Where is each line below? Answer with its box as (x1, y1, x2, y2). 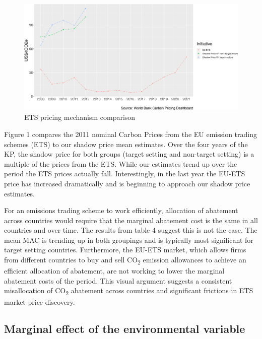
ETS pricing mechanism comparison (24, 112, 136, 122)
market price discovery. (4, 296, 75, 307)
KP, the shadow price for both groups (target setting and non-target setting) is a (4, 149, 254, 159)
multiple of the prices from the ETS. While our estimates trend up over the (4, 158, 237, 169)
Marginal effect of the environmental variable (4, 321, 245, 336)
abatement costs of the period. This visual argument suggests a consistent (4, 275, 232, 286)
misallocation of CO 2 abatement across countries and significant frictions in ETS (4, 285, 253, 297)
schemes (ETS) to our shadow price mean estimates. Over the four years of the (4, 139, 248, 149)
